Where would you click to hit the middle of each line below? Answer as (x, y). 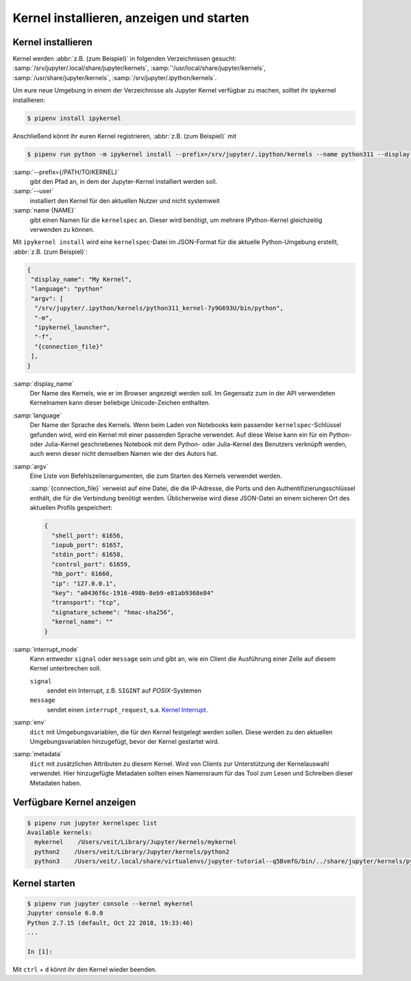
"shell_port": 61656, (88, 535)
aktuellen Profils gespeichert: (71, 508)
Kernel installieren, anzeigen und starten (131, 18)
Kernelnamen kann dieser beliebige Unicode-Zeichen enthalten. (120, 403)
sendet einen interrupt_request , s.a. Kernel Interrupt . (127, 710)
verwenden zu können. (62, 229)
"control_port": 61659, (91, 564)
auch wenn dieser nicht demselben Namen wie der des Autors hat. (124, 454)
